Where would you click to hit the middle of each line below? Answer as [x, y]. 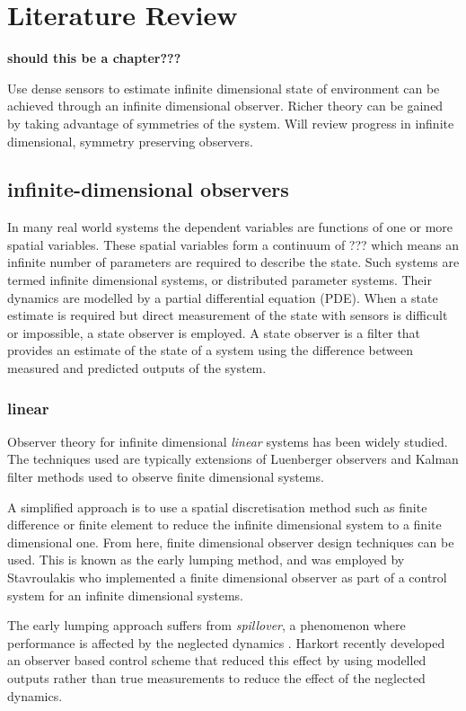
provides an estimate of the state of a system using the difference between [210, 350]
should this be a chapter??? [94, 58]
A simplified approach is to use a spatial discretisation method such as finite [217, 507]
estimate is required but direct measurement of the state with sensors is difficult [228, 315]
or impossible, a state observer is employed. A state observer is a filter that [214, 332]
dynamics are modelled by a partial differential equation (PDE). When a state [223, 297]
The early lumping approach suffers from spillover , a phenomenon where [207, 625]
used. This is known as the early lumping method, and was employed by [206, 560]
